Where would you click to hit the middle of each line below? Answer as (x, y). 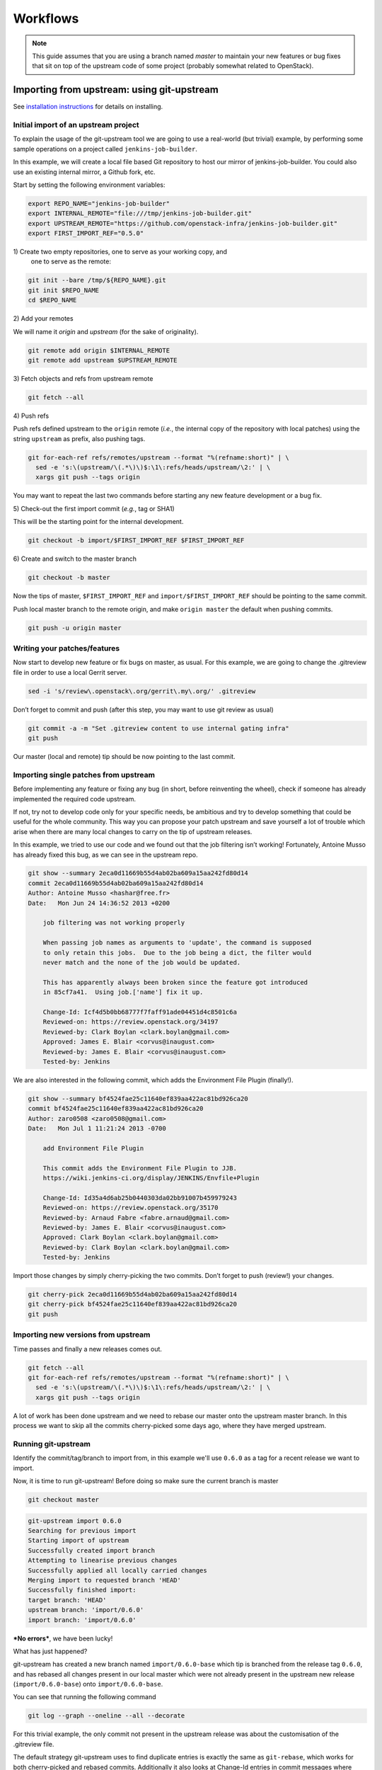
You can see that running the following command (85, 1697)
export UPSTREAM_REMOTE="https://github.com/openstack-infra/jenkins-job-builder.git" (183, 223)
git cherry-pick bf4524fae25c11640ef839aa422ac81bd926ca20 (132, 1304)
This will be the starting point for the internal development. (98, 522)
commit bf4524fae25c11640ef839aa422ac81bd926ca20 (116, 1109)
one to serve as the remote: (71, 261)
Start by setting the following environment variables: (89, 185)
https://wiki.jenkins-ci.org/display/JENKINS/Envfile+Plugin (151, 1178)
